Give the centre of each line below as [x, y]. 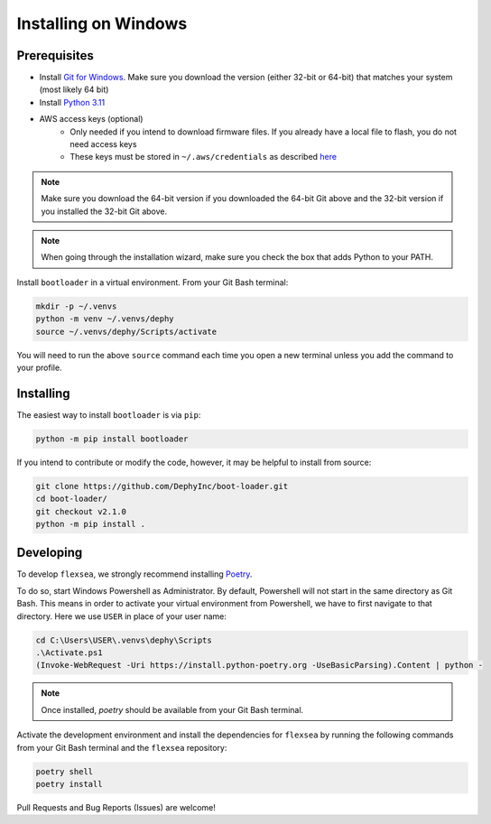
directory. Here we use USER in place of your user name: [122, 616]
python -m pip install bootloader [112, 439]
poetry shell [65, 771]
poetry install [69, 784]
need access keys [103, 144]
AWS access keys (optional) [91, 119]
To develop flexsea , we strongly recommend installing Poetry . [134, 574]
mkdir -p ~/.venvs [76, 306]
